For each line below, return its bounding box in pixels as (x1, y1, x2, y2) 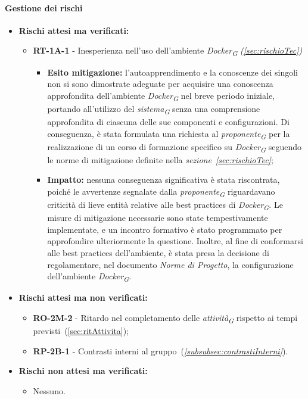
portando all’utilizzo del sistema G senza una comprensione (47, 102, 260, 116)
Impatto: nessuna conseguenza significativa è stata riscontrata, (47, 173, 280, 186)
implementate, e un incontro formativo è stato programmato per (47, 223, 282, 235)
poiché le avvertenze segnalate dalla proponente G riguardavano (47, 185, 275, 199)
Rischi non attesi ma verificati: (18, 364, 148, 377)
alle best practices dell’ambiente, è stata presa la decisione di (47, 247, 269, 259)
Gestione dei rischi (5, 1, 83, 14)
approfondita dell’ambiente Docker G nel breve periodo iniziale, (47, 89, 275, 103)
